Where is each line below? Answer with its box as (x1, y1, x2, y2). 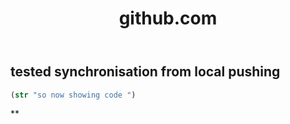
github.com (118, 7, 218, 30)
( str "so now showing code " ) (10, 90, 137, 100)
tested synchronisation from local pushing (10, 63, 281, 81)
